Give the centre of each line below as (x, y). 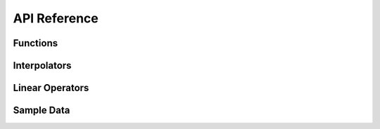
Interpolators (42, 66)
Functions (36, 43)
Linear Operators (51, 88)
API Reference (56, 18)
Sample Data (42, 110)
